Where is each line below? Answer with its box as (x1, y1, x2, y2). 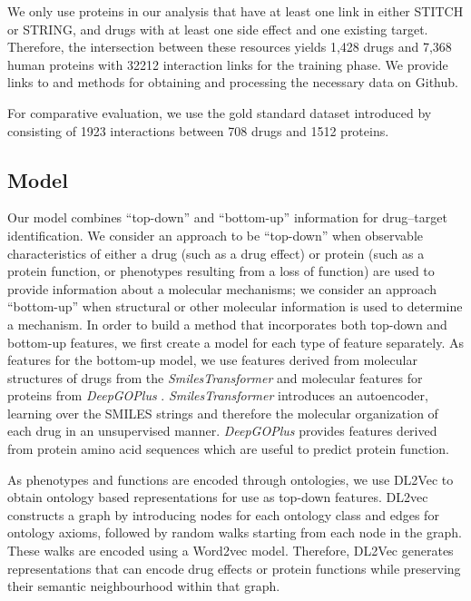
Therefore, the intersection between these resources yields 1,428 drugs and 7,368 (7, 37, 452, 56)
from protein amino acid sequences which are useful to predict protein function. (7, 439, 449, 458)
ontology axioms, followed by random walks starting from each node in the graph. (7, 523, 462, 542)
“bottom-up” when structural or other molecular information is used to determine (7, 297, 463, 316)
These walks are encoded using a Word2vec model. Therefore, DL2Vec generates (7, 541, 454, 560)
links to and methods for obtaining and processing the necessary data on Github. (7, 73, 458, 92)
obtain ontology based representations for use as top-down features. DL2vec (7, 488, 428, 507)
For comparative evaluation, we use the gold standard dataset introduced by (7, 103, 432, 122)
